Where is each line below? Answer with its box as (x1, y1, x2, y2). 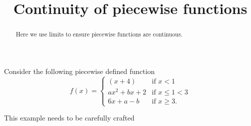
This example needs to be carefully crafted (4, 112, 135, 123)
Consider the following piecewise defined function (4, 65, 155, 76)
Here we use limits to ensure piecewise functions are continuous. (16, 30, 183, 38)
